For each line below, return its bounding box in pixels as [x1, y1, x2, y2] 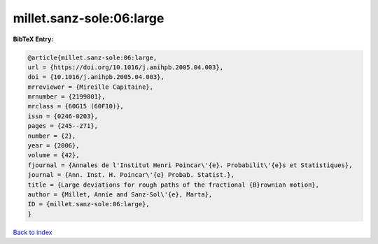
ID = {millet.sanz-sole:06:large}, [27, 200, 150, 208]
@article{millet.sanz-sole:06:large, [27, 53, 157, 62]
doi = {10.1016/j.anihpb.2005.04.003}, [27, 73, 164, 81]
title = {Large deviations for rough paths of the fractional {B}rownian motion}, [27, 180, 320, 189]
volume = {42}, [27, 151, 80, 159]
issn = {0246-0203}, [27, 112, 98, 120]
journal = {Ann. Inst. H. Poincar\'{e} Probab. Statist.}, [27, 171, 234, 179]
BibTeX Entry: [13, 35, 54, 43]
